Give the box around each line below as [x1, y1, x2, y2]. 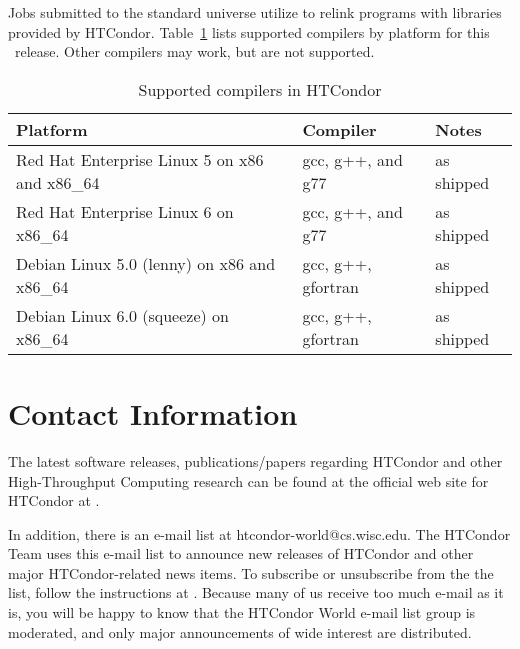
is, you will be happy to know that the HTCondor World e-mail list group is [8, 602, 476, 623]
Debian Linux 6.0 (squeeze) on [16, 303, 229, 327]
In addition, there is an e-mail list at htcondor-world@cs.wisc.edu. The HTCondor [8, 523, 511, 544]
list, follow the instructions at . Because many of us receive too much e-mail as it [8, 582, 504, 603]
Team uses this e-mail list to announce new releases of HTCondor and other [8, 543, 474, 564]
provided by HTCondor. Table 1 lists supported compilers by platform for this [8, 21, 490, 42]
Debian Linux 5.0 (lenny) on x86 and [16, 251, 276, 275]
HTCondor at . [8, 490, 100, 511]
